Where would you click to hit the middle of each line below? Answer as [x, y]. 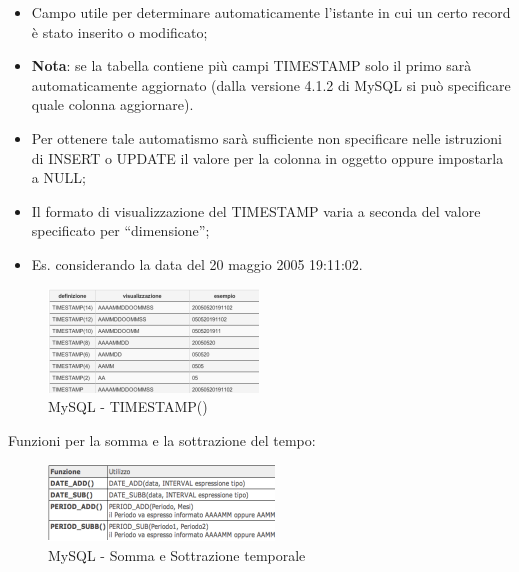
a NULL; [58, 177]
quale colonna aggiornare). [112, 104]
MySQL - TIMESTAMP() [128, 406]
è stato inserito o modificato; [119, 31]
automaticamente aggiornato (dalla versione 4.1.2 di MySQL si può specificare [271, 84]
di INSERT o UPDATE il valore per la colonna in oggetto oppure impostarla [267, 157]
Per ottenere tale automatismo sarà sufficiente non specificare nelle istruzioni [266, 137]
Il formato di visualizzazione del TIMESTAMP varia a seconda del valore [256, 210]
